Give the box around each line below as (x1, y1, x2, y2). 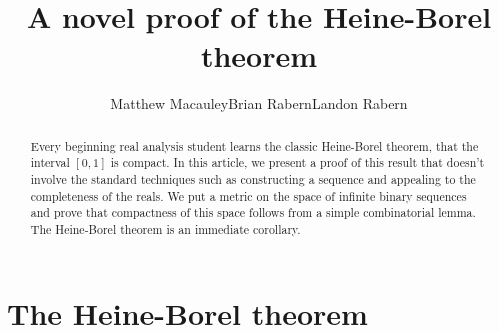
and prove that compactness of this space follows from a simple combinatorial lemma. (30, 204, 476, 221)
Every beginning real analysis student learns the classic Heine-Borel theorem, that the (30, 137, 479, 154)
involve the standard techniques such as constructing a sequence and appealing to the (30, 171, 476, 188)
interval (30, 154, 70, 171)
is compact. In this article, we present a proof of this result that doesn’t (110, 154, 485, 171)
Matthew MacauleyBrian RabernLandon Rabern (110, 93, 408, 114)
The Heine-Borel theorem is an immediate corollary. (30, 220, 301, 237)
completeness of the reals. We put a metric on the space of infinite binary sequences (30, 187, 467, 204)
